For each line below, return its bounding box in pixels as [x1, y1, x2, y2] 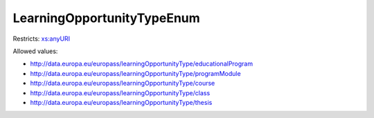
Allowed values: [12, 47, 58, 55]
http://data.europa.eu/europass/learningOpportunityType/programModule [30, 69, 242, 77]
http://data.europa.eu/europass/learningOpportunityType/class [30, 88, 211, 97]
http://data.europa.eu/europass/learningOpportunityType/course [30, 79, 215, 88]
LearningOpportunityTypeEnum [12, 10, 200, 26]
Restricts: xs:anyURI [12, 35, 71, 43]
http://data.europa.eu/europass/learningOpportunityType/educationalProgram [30, 59, 253, 68]
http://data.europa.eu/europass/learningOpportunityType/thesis [30, 98, 213, 106]
